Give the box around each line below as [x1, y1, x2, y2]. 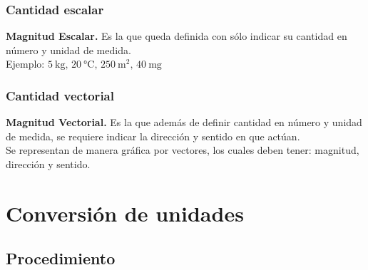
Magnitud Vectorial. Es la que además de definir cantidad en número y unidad [6, 115, 362, 130]
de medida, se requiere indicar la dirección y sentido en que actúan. [6, 128, 300, 143]
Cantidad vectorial [6, 86, 114, 104]
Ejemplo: [6, 56, 45, 71]
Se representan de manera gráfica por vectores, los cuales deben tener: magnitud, [6, 142, 359, 157]
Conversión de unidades [6, 198, 244, 227]
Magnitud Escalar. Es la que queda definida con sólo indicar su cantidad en [6, 28, 347, 43]
